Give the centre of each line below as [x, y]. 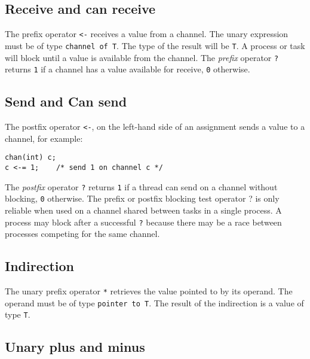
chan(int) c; [30, 158]
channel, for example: [44, 138]
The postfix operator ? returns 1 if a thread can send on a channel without [141, 186]
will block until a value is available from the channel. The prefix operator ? [142, 57]
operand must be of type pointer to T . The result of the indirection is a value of [154, 302]
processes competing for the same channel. [82, 234]
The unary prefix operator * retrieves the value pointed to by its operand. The [149, 290]
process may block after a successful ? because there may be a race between [143, 222]
